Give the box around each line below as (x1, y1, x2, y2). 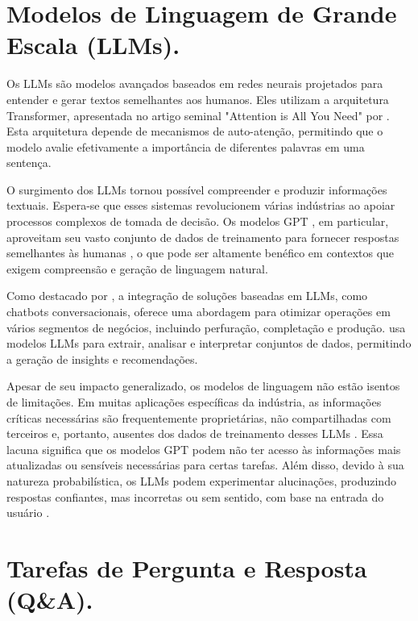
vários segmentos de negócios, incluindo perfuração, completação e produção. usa (6, 319, 406, 336)
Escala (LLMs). (6, 28, 180, 61)
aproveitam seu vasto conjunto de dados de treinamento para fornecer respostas (6, 228, 399, 245)
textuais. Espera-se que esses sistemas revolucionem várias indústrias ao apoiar (6, 197, 395, 214)
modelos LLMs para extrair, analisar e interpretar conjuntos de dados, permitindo (6, 335, 412, 352)
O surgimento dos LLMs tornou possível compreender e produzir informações (6, 181, 387, 198)
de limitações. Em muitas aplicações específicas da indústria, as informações (6, 394, 382, 410)
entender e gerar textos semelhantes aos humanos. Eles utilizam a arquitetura (6, 90, 389, 107)
